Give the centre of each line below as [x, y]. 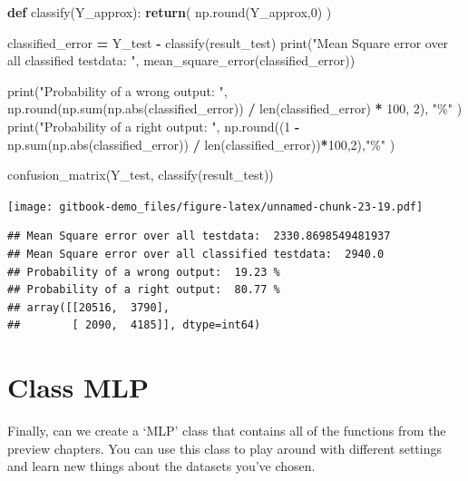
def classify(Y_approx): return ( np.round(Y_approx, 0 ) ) [170, 12]
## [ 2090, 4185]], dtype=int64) [134, 325]
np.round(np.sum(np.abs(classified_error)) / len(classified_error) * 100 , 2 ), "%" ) [235, 108]
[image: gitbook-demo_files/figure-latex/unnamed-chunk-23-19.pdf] [215, 206]
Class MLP [78, 387]
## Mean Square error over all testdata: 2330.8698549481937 [199, 236]
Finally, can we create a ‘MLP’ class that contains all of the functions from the [227, 431]
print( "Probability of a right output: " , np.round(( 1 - [154, 126]
